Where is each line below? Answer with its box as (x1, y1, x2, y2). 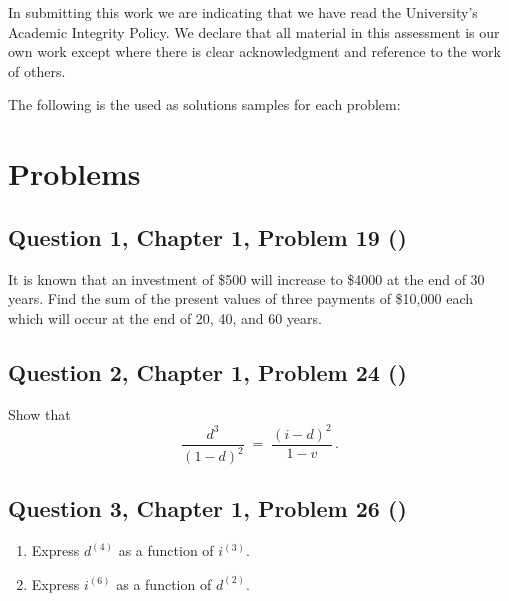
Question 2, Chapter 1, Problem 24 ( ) (8, 356, 407, 387)
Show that (8, 403, 71, 424)
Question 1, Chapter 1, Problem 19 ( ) (8, 221, 407, 252)
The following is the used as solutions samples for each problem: (8, 94, 401, 115)
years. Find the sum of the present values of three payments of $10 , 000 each (8, 288, 474, 309)
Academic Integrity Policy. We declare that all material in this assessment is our (8, 21, 500, 42)
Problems (8, 153, 141, 194)
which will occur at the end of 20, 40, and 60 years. (8, 307, 322, 328)
